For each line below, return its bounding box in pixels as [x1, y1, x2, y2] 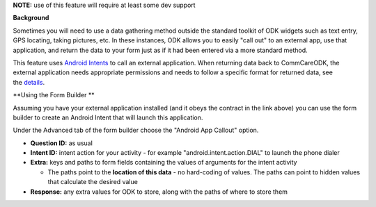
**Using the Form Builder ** [13, 91, 95, 99]
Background [13, 14, 49, 22]
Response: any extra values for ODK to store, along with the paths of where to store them [30, 188, 288, 196]
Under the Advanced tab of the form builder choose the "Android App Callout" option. [13, 126, 259, 135]
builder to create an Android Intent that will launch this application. [13, 113, 203, 122]
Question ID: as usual [30, 139, 93, 147]
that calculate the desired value [47, 178, 139, 186]
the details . [13, 78, 45, 86]
